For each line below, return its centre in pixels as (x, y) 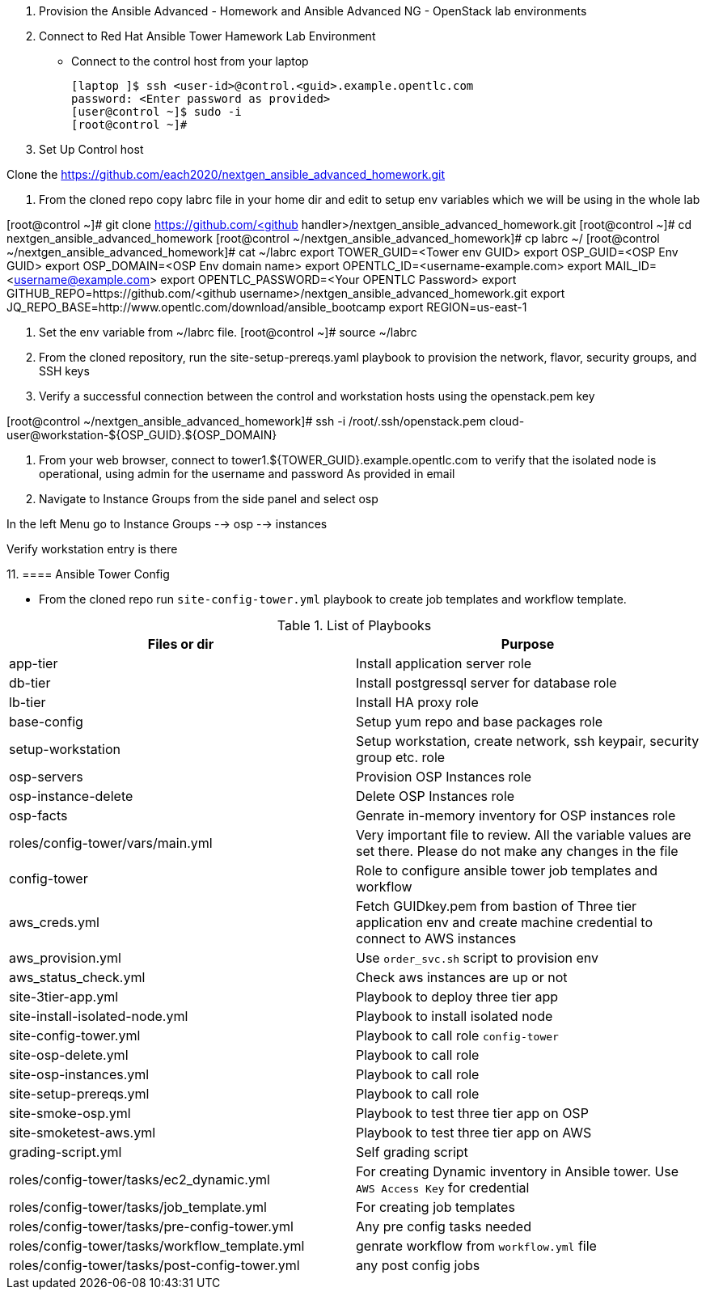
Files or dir (181, 644)
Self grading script (412, 1152)
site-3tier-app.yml (64, 997)
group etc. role (401, 757)
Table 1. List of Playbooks (354, 625)
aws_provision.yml (65, 958)
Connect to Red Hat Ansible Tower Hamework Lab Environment (207, 36)
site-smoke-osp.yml (70, 1113)
